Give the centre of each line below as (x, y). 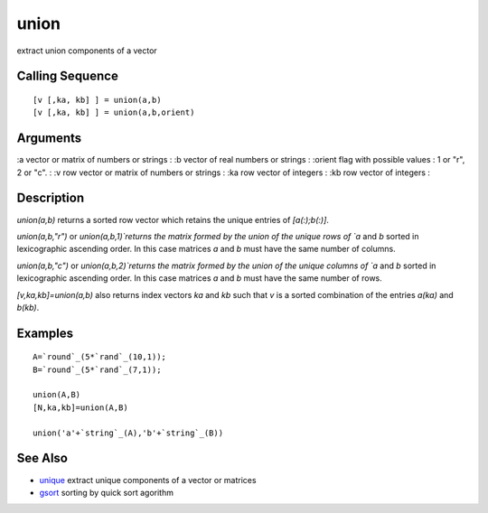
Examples (45, 333)
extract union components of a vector (87, 51)
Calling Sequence (68, 76)
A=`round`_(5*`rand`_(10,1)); (100, 357)
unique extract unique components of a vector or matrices (148, 480)
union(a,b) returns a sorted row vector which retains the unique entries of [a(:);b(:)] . (173, 219)
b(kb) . (28, 307)
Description (51, 198)
